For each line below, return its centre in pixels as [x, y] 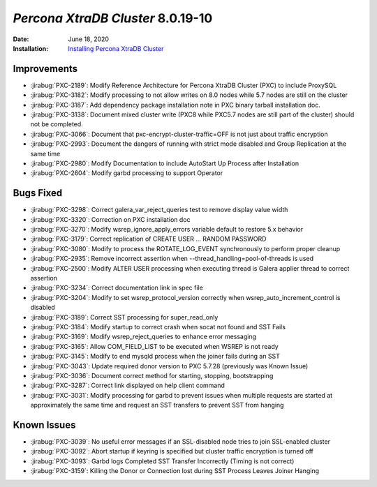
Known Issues [44, 425]
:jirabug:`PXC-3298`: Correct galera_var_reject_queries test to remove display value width [159, 210]
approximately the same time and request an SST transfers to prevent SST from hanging [157, 405]
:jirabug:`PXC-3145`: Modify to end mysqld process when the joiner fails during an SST [155, 357]
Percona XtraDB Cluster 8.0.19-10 [113, 18]
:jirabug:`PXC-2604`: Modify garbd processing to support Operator [127, 173]
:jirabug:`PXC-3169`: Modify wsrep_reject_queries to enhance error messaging [143, 337]
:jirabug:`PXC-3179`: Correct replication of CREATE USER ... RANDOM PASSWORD [148, 239]
